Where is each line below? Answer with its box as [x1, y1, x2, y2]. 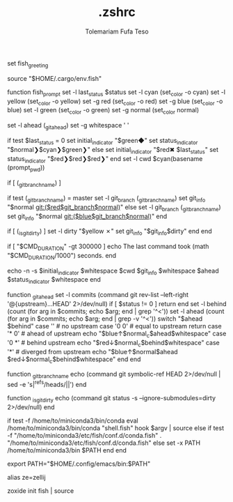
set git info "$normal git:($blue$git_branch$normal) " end [7, 212, 168, 222]
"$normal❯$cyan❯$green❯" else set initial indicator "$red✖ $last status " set [7, 145, 219, 155]
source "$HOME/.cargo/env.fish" [7, 74, 102, 82]
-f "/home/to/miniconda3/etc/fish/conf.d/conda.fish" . [7, 431, 162, 439]
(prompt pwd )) [7, 163, 45, 174]
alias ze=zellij [7, 473, 47, 481]
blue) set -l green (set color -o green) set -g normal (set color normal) [7, 106, 200, 116]
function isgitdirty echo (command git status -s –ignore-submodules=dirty [7, 393, 216, 404]
